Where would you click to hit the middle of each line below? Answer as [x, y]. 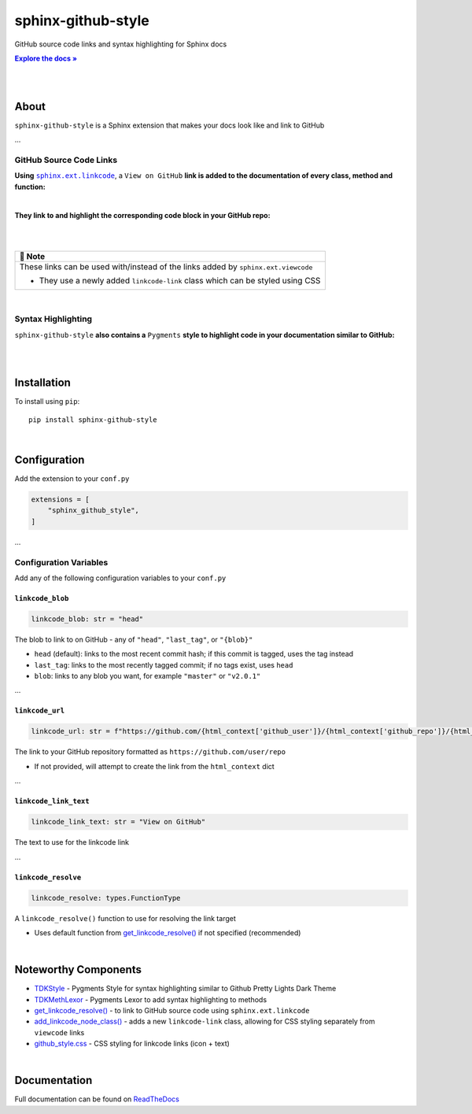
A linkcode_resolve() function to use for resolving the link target [125, 918]
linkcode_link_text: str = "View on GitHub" [118, 822]
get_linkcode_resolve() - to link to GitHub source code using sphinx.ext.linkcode [172, 1010]
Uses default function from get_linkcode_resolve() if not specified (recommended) [168, 932]
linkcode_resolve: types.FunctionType [106, 898]
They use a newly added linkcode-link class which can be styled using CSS [180, 280]
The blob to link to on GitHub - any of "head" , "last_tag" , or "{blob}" [134, 639]
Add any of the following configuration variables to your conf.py [120, 578]
